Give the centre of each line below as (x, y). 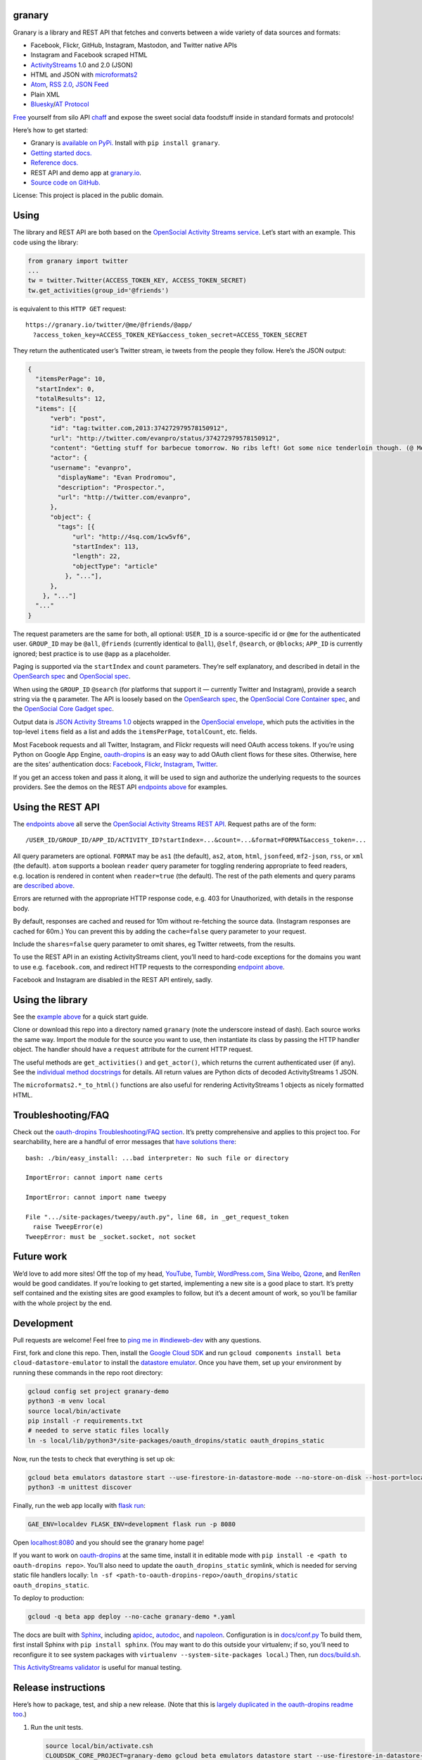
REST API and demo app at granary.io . (86, 172)
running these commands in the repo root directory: (88, 1372)
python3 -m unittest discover (80, 1488)
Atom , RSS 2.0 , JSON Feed (70, 84)
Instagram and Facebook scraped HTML (89, 55)
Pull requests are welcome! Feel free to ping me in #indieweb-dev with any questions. (137, 1340)
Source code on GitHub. (66, 182)
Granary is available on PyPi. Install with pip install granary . (126, 143)
